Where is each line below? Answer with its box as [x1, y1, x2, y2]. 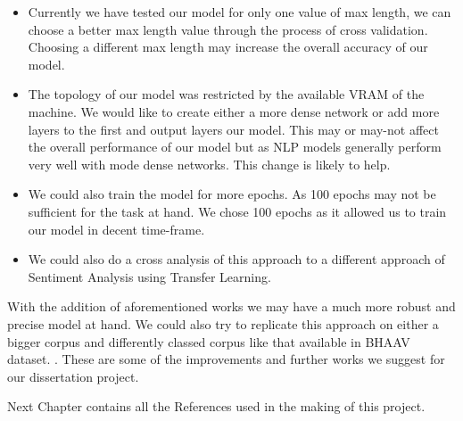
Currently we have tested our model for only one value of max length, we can [28, 3, 451, 21]
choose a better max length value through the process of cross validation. [28, 20, 428, 38]
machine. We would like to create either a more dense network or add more [28, 102, 440, 120]
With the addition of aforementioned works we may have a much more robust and [7, 297, 456, 316]
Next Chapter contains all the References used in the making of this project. [7, 397, 426, 416]
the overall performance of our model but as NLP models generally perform [28, 137, 442, 156]
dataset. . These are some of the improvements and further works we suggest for [7, 350, 445, 368]
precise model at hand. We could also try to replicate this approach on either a [7, 314, 439, 333]
